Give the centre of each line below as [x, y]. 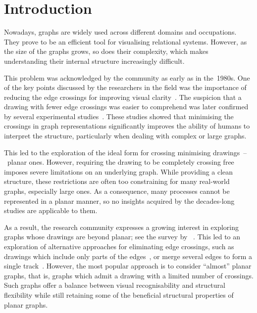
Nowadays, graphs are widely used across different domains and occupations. [120, 32]
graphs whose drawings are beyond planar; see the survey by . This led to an [122, 237]
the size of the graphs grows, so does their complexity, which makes [106, 51]
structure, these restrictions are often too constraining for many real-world [117, 181]
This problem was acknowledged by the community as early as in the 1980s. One [127, 77]
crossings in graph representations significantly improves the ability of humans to [127, 126]
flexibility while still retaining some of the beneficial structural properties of [119, 294]
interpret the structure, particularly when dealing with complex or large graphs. [125, 136]
